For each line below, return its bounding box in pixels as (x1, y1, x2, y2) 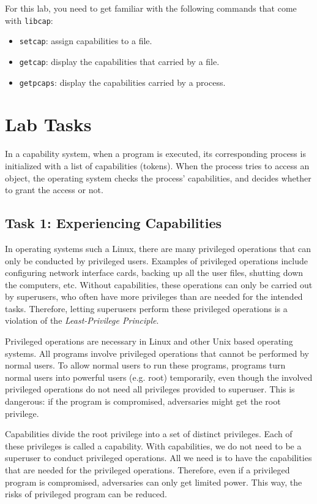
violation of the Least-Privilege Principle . (5, 314, 159, 327)
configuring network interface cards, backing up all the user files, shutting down (5, 266, 304, 279)
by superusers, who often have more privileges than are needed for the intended (5, 290, 303, 303)
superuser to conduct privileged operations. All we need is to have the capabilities (5, 451, 312, 464)
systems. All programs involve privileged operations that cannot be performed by (5, 346, 309, 359)
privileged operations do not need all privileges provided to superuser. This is (5, 383, 295, 395)
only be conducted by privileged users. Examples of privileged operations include (5, 254, 308, 267)
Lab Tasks (5, 112, 92, 137)
